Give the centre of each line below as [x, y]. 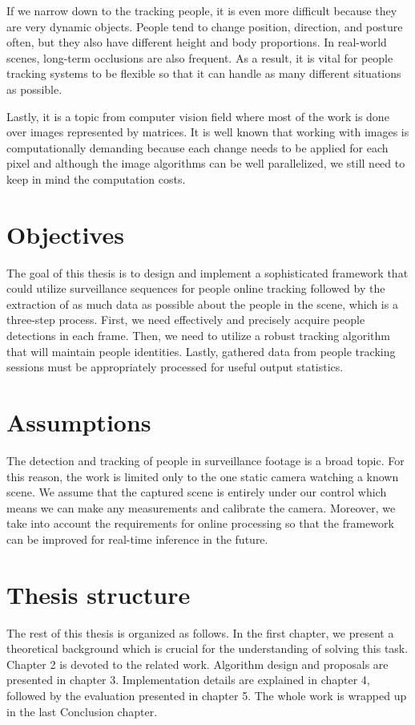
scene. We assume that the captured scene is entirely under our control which [197, 492]
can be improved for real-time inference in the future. [137, 539]
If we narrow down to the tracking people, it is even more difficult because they [202, 10]
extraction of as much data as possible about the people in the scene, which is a [202, 304]
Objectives [65, 234]
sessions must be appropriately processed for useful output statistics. [175, 367]
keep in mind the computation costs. [96, 178]
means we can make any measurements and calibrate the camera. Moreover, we [201, 507]
